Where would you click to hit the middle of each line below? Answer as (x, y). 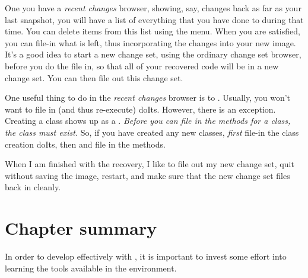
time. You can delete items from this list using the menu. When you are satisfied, (153, 31)
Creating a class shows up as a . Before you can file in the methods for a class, (148, 121)
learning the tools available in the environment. (91, 268)
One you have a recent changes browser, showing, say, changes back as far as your (153, 8)
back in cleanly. (33, 187)
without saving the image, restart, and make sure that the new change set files (147, 175)
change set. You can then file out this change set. (94, 77)
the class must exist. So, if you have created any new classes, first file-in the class (152, 132)
